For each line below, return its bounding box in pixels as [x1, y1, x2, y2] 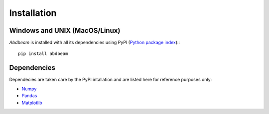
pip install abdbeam [18, 51, 68, 57]
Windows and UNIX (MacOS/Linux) [9, 26, 121, 35]
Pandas [21, 93, 37, 99]
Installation [9, 7, 57, 18]
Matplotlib [21, 100, 42, 106]
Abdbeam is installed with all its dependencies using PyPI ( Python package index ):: [9, 40, 180, 46]
